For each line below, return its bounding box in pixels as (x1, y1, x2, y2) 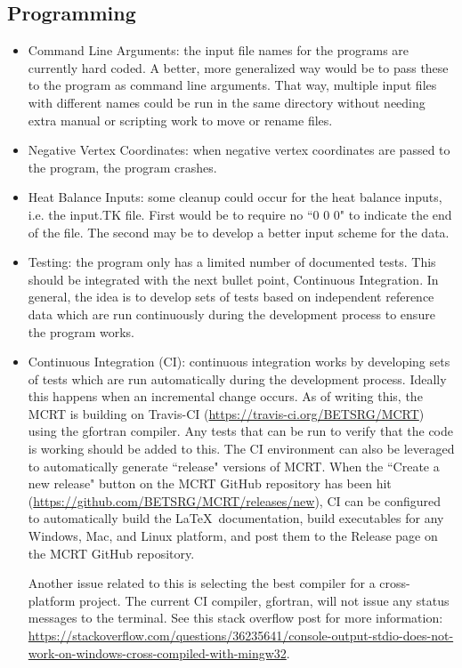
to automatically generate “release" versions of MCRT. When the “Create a (28, 456, 440, 475)
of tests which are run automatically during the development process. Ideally (28, 369, 447, 388)
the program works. (28, 322, 134, 341)
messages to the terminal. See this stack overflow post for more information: (28, 608, 443, 627)
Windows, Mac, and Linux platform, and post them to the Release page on (28, 527, 438, 545)
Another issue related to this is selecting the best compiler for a (28, 574, 376, 592)
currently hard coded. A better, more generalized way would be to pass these (28, 58, 449, 76)
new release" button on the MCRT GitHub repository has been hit (28, 474, 392, 493)
